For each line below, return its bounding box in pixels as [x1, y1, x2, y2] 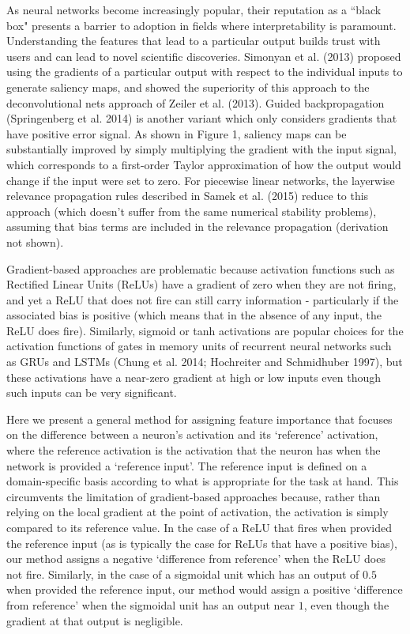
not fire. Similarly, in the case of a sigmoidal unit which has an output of [6, 565, 359, 582]
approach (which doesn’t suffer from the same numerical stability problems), [6, 202, 377, 219]
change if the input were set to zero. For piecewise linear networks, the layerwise [6, 172, 395, 188]
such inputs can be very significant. [6, 384, 177, 401]
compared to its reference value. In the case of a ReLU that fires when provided [6, 519, 393, 535]
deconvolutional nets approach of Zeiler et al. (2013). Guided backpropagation [6, 94, 385, 111]
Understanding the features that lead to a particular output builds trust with [6, 32, 381, 49]
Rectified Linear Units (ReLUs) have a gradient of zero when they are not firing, [6, 276, 397, 292]
